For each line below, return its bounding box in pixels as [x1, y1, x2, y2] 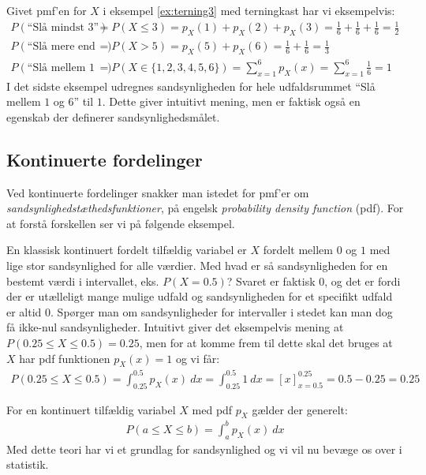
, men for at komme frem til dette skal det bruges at [139, 334, 393, 350]
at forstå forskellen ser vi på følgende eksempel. [6, 215, 235, 231]
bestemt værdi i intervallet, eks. [6, 272, 159, 289]
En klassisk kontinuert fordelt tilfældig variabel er [6, 241, 247, 258]
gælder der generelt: [252, 401, 348, 417]
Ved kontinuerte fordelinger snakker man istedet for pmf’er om [6, 184, 309, 200]
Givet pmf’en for [6, 2, 87, 18]
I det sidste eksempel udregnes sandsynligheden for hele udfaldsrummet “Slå [6, 77, 376, 94]
